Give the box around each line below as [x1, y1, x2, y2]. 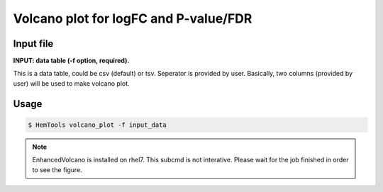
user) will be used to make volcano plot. [13, 79, 131, 88]
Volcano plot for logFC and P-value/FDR [13, 11, 252, 26]
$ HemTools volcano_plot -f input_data [28, 120, 167, 129]
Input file [13, 38, 54, 50]
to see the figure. [32, 165, 83, 174]
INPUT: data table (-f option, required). [13, 57, 130, 65]
